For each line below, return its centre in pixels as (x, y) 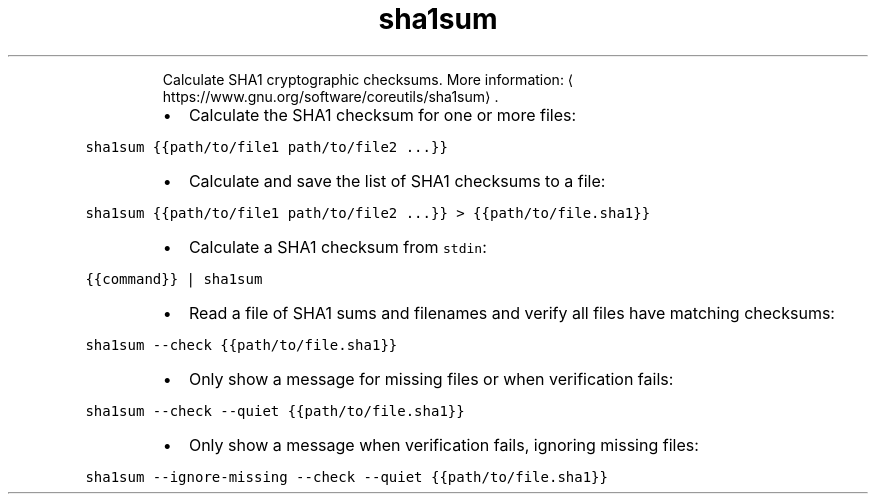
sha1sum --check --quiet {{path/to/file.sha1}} (275, 410)
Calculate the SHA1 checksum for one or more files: (382, 114)
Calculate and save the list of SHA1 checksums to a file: (397, 180)
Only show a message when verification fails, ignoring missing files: (443, 444)
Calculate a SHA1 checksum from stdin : (337, 246)
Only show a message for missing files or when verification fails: (431, 378)
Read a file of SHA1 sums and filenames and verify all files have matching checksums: (511, 312)
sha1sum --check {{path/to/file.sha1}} (241, 344)
